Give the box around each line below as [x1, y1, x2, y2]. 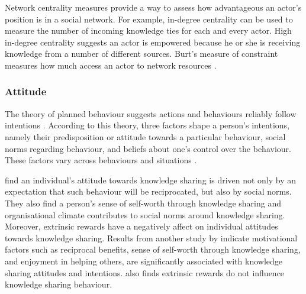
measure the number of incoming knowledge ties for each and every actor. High [5, 24, 292, 37]
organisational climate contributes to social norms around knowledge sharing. [5, 208, 285, 221]
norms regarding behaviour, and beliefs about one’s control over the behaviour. [5, 142, 291, 154]
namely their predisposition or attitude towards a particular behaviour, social [5, 130, 286, 143]
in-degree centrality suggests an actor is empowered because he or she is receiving [5, 35, 301, 48]
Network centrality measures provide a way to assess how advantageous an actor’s [5, 1, 302, 13]
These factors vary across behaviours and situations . [5, 154, 197, 166]
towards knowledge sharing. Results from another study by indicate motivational [5, 231, 298, 244]
